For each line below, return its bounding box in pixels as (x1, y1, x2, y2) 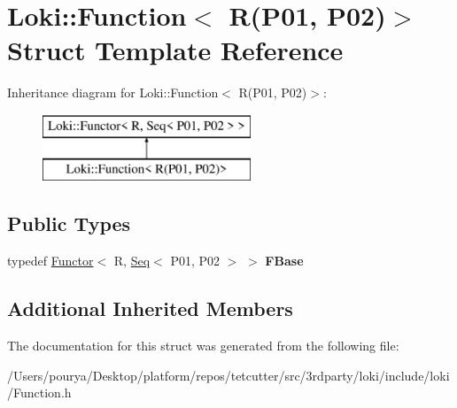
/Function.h (7, 383, 72, 402)
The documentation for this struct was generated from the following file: (7, 336, 399, 355)
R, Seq (113, 251, 151, 270)
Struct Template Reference (7, 32, 344, 68)
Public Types (7, 210, 131, 237)
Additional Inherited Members (7, 295, 293, 322)
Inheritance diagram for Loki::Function (7, 83, 219, 102)
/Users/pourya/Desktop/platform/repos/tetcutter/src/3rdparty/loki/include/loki (7, 366, 450, 384)
